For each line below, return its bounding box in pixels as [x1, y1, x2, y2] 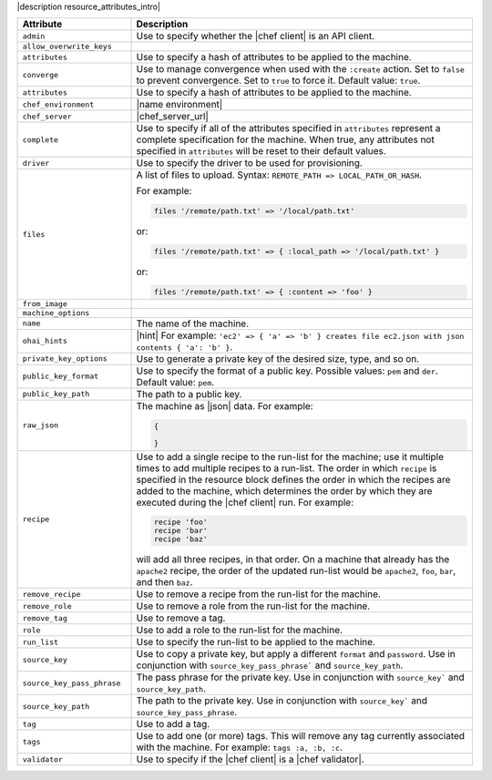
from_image [22, 299, 68, 309]
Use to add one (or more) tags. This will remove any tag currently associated [136, 730, 465, 743]
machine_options [22, 308, 90, 318]
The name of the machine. [136, 317, 250, 330]
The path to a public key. [136, 387, 242, 400]
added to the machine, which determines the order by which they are [136, 484, 433, 497]
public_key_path [22, 389, 90, 399]
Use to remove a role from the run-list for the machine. [136, 600, 371, 612]
